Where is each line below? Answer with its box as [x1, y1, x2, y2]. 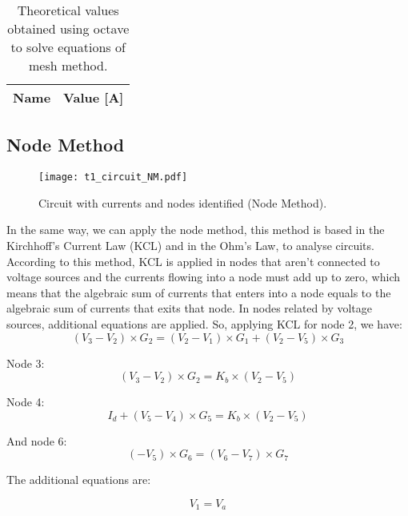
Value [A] [63, 88, 124, 107]
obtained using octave [7, 19, 130, 38]
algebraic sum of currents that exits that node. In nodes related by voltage [6, 300, 373, 316]
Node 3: [6, 354, 45, 371]
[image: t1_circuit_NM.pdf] [38, 171, 188, 183]
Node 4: [6, 393, 45, 410]
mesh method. [29, 56, 108, 75]
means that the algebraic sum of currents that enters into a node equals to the [6, 284, 391, 300]
